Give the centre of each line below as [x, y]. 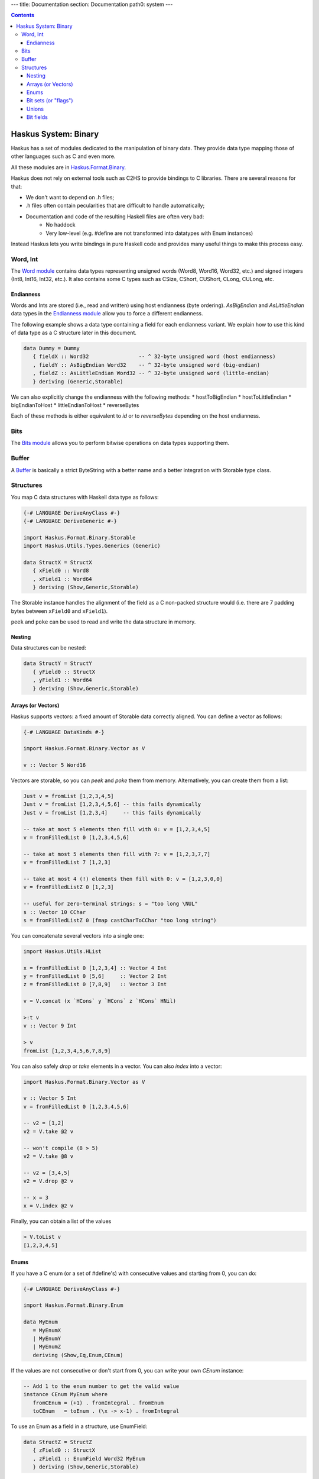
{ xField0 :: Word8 [61, 571]
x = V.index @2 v [48, 1206]
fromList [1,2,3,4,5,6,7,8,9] [67, 1051]
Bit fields [38, 117]
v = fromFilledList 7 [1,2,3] [67, 863]
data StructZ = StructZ [58, 1442]
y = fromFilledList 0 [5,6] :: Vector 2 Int [95, 976]
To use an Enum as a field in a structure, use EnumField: [79, 1426]
